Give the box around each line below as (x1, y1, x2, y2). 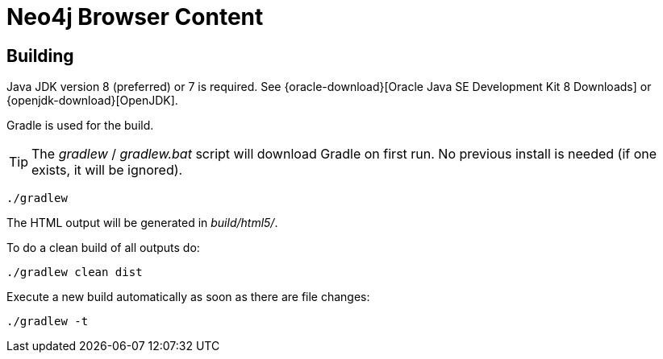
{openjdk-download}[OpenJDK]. (6, 93, 178, 108)
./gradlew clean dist (6, 266, 143, 279)
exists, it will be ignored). (31, 162, 183, 179)
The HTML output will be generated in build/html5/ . (6, 216, 278, 230)
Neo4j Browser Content (6, 3, 264, 31)
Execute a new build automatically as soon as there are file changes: (6, 290, 370, 304)
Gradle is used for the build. (6, 118, 154, 133)
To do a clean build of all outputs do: (6, 241, 200, 255)
